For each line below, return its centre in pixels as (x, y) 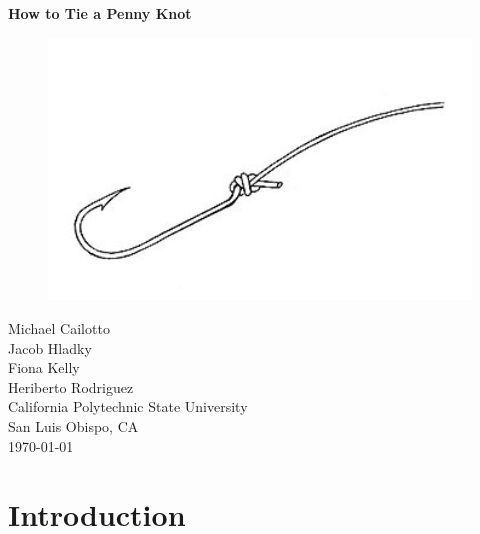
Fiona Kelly (44, 367)
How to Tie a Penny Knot (100, 13)
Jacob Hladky (50, 347)
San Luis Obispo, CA (73, 426)
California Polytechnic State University (128, 406)
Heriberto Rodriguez (71, 386)
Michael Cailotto (59, 328)
